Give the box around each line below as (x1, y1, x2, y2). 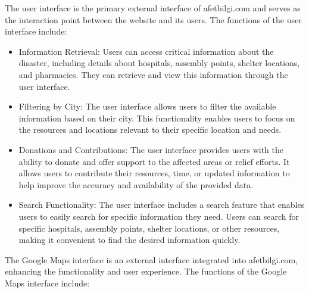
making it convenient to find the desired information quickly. (18, 233, 241, 246)
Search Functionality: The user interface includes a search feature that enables (18, 198, 305, 211)
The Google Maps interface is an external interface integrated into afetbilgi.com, (5, 253, 298, 266)
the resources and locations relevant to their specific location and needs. (18, 123, 282, 136)
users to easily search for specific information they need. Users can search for (18, 210, 299, 222)
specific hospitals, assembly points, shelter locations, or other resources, (18, 222, 280, 234)
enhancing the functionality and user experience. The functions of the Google (5, 265, 287, 278)
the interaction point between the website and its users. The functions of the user (5, 13, 302, 26)
